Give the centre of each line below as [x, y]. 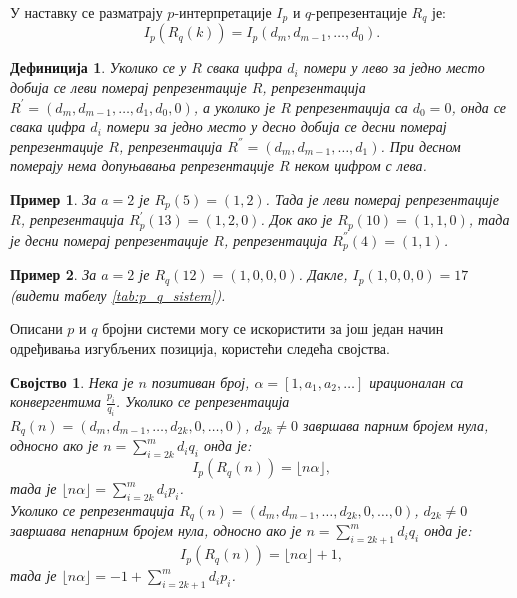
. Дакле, [323, 274]
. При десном [420, 145]
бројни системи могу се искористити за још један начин [273, 328]
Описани [36, 328]
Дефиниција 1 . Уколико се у [98, 67]
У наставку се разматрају [86, 12]
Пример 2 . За [53, 274]
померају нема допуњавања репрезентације [142, 165]
